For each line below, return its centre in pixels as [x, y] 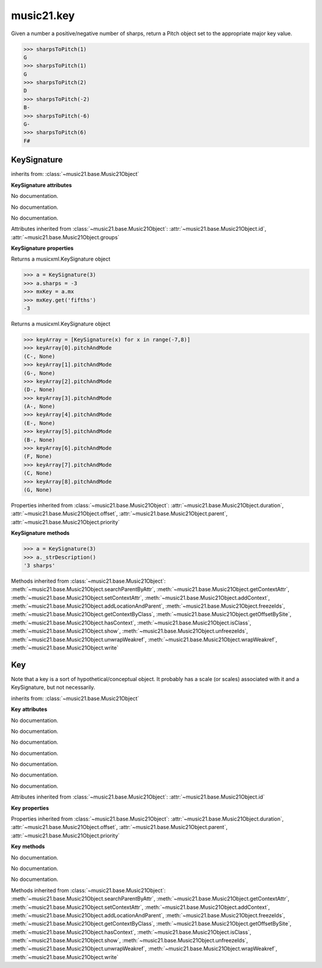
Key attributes [29, 709]
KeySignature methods [40, 533]
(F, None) [38, 457]
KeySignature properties [42, 248]
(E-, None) [39, 423]
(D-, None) [39, 390]
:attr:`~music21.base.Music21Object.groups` [65, 237]
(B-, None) [39, 440]
